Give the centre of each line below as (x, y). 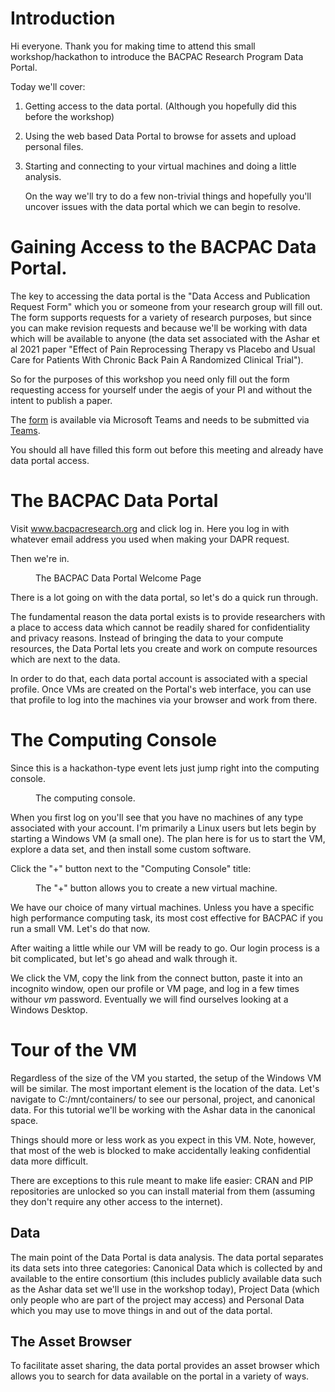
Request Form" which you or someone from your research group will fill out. (166, 306)
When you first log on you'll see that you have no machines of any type (157, 817)
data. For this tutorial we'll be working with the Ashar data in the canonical (163, 1109)
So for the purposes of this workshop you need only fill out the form (150, 379)
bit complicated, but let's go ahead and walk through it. (124, 958)
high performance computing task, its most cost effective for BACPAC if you (167, 918)
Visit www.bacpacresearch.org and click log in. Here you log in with (150, 528)
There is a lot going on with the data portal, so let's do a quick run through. (164, 597)
